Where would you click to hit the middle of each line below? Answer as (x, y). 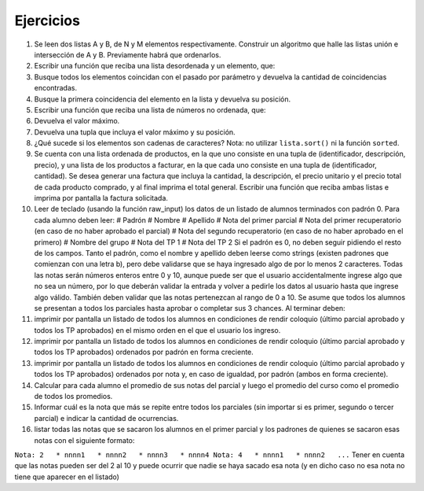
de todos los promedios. (73, 397)
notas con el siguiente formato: (84, 440)
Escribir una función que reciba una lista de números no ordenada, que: (150, 109)
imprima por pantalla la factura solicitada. (101, 198)
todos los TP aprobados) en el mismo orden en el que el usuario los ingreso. (157, 330)
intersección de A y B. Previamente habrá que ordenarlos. (128, 54)
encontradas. (56, 88)
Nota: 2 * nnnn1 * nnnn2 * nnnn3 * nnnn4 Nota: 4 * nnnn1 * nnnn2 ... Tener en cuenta (210, 455)
